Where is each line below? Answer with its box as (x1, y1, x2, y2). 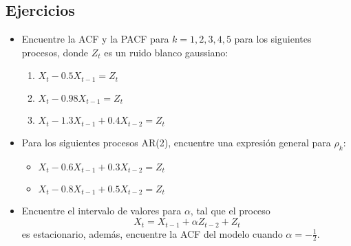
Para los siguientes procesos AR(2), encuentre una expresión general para (21, 135, 331, 149)
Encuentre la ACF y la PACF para (21, 32, 169, 46)
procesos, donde (21, 45, 89, 59)
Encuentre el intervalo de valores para (21, 203, 182, 218)
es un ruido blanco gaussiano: (104, 45, 228, 59)
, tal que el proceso (190, 203, 270, 218)
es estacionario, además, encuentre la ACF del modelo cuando (21, 226, 283, 241)
